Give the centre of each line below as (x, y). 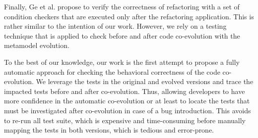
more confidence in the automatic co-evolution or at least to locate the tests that (127, 101)
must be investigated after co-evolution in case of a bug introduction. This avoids (128, 110)
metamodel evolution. (37, 45)
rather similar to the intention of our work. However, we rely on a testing (115, 26)
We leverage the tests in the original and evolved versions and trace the (145, 81)
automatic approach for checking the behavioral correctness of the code (112, 71)
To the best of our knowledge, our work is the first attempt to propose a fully (122, 62)
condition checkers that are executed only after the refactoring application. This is (129, 16)
